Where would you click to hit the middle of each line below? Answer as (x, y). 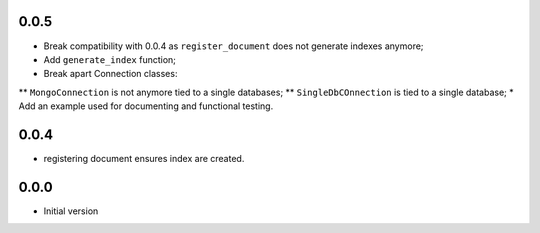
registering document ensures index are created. (144, 158)
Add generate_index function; (110, 59)
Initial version (71, 211)
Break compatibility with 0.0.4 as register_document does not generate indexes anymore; (233, 46)
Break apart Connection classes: (110, 74)
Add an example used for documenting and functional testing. (146, 106)
